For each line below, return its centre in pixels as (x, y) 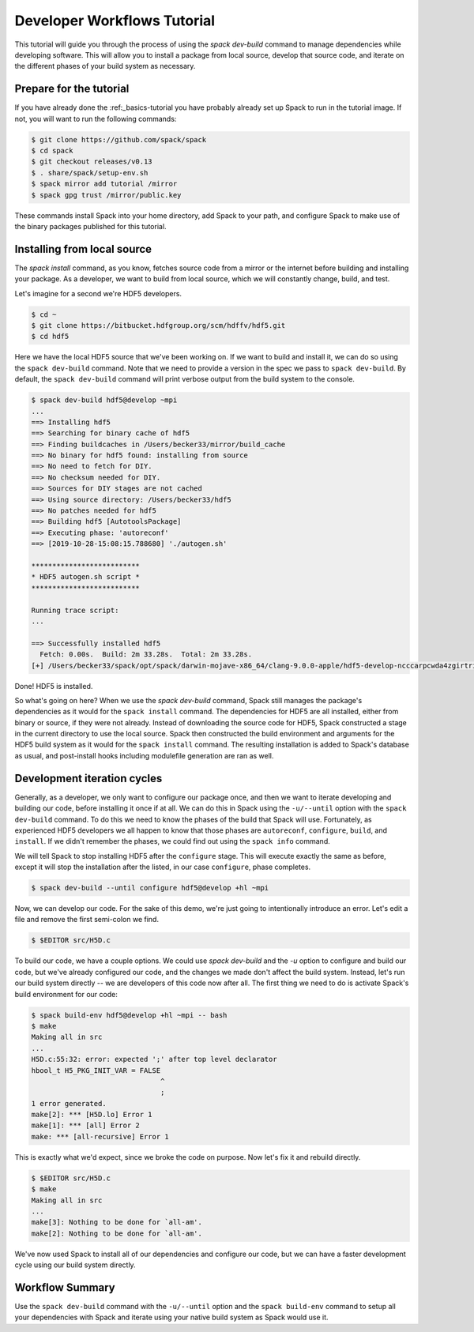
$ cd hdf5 (50, 337)
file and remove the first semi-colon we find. (87, 920)
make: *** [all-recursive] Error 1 (100, 1136)
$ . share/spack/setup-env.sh (90, 173)
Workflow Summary (65, 1287)
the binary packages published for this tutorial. (90, 226)
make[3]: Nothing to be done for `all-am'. (117, 1222)
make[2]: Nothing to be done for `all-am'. (117, 1233)
